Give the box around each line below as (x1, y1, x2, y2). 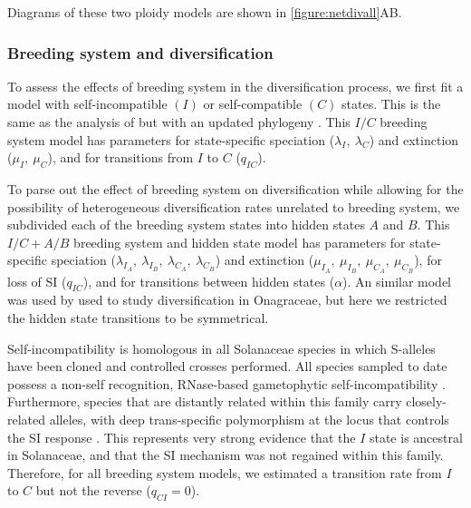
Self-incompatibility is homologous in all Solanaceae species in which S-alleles (7, 338, 436, 357)
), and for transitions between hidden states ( (82, 271, 335, 290)
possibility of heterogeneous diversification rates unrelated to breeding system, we (7, 197, 460, 216)
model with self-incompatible (7, 94, 168, 113)
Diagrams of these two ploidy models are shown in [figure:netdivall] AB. (7, 3, 402, 21)
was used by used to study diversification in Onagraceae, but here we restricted (7, 290, 447, 309)
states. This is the (341, 94, 441, 113)
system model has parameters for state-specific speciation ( (7, 130, 335, 149)
